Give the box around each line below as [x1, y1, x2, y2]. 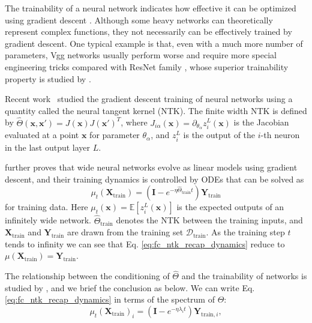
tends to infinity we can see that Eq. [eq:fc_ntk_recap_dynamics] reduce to [5, 237, 285, 250]
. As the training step [206, 226, 285, 238]
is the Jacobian [233, 116, 289, 128]
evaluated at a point [5, 128, 79, 141]
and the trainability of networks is [181, 270, 307, 282]
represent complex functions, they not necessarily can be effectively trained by [5, 25, 292, 38]
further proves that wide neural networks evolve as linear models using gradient [5, 161, 298, 174]
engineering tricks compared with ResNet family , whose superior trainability [5, 60, 289, 73]
